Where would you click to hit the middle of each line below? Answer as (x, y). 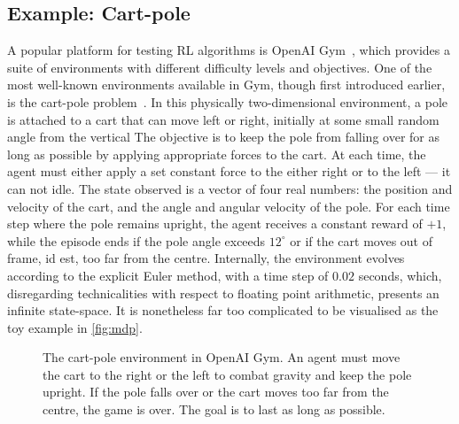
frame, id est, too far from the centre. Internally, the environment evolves (206, 258)
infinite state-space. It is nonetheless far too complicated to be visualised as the (223, 310)
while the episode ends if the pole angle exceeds (136, 240)
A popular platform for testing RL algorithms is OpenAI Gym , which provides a (229, 50)
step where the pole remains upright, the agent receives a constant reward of (215, 224)
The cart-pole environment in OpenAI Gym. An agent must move (222, 357)
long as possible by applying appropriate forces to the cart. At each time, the (217, 154)
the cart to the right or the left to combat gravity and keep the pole (227, 374)
